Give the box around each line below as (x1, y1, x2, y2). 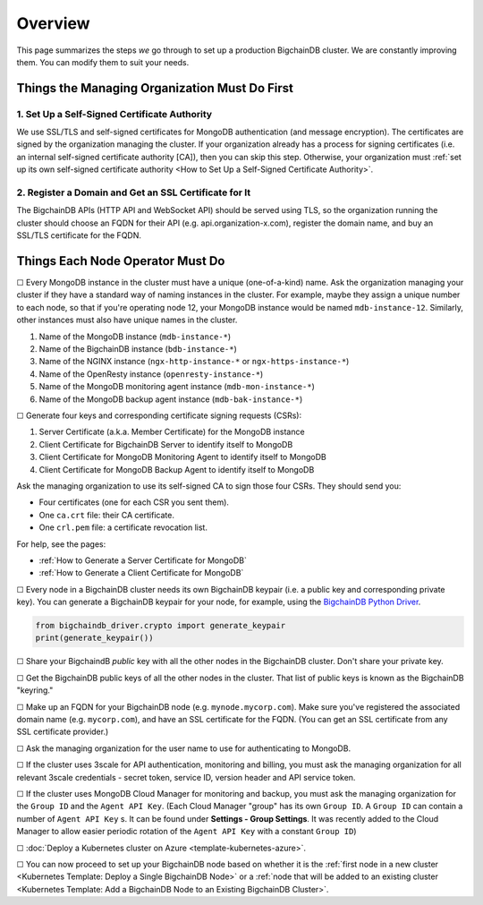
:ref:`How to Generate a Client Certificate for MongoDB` (38, 568, 244, 578)
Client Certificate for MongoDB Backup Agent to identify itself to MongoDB (38, 464, 315, 474)
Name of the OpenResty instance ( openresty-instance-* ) (38, 368, 264, 380)
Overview (16, 13, 90, 33)
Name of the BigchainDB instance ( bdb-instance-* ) (38, 344, 237, 354)
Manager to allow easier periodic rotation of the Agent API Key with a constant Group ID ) (16, 826, 357, 837)
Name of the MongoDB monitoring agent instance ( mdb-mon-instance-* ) (38, 381, 315, 392)
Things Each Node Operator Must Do (16, 253, 225, 269)
